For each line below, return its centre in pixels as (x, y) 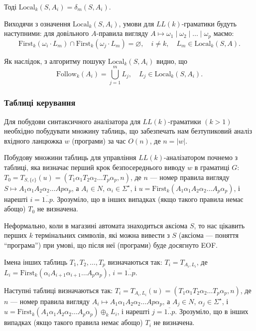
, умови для (136, 23)
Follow (66, 75)
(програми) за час (99, 140)
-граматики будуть (209, 23)
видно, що (172, 61)
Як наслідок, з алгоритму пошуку (55, 61)
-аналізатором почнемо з (201, 157)
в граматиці (212, 167)
